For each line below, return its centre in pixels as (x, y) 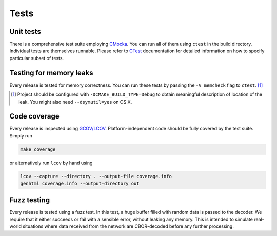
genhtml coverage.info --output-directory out (80, 184)
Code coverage (34, 116)
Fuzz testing (30, 200)
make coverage (38, 149)
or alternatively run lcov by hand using (51, 163)
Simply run (21, 135)
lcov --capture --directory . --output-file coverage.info (96, 176)
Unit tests (25, 32)
